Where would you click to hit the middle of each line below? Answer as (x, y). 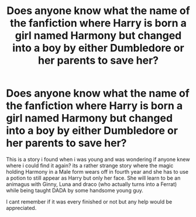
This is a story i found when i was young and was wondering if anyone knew (98, 159)
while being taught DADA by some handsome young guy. (75, 190)
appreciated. (21, 208)
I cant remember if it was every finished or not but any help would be (89, 201)
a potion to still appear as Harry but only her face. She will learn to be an (93, 178)
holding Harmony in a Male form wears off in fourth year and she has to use (97, 171)
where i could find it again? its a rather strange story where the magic (90, 166)
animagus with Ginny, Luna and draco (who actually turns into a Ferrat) (92, 184)
